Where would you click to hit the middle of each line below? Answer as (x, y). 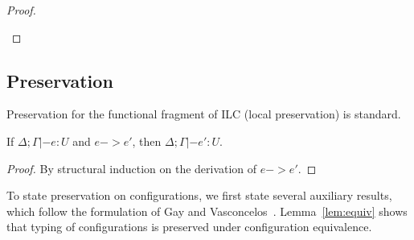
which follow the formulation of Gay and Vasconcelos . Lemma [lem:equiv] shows (207, 211)
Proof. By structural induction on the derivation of (132, 168)
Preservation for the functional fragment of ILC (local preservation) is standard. (204, 114)
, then (147, 141)
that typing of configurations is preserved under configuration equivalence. (189, 227)
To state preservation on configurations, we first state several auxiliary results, (199, 195)
